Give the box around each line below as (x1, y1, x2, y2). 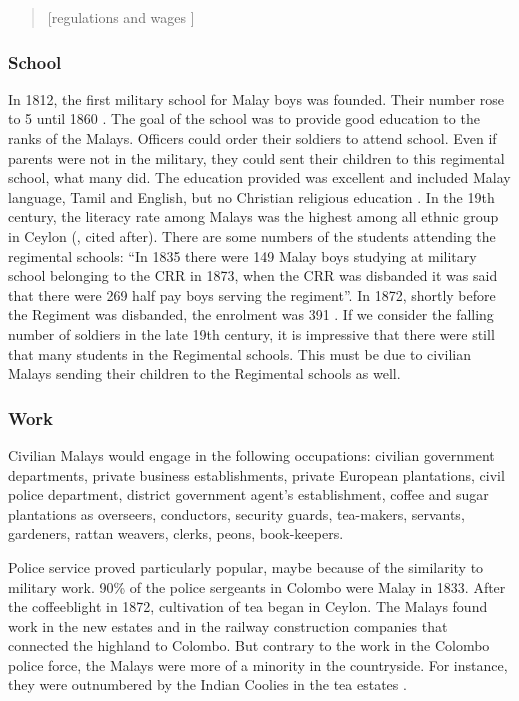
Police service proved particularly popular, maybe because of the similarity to (8, 556, 484, 577)
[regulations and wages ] (47, 7, 195, 27)
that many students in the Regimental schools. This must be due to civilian (8, 343, 472, 364)
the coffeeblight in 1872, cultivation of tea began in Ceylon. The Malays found (8, 596, 488, 617)
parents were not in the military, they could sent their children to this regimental (8, 147, 505, 168)
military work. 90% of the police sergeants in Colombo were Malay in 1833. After (8, 576, 506, 597)
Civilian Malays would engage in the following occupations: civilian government (8, 444, 495, 465)
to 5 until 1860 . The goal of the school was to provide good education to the (8, 108, 480, 129)
